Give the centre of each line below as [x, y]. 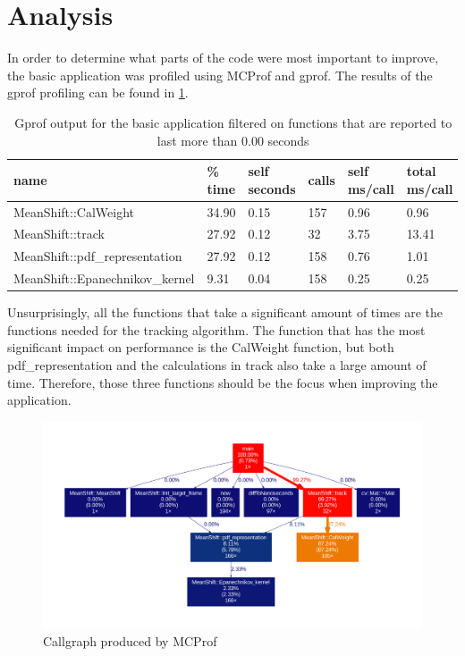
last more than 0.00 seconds [233, 140]
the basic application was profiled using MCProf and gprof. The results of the [220, 75]
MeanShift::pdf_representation [98, 256]
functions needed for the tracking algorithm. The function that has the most [216, 329]
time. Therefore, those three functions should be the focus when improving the [223, 382]
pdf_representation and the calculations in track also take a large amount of [217, 364]
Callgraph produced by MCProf [130, 640]
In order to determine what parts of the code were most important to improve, [223, 58]
